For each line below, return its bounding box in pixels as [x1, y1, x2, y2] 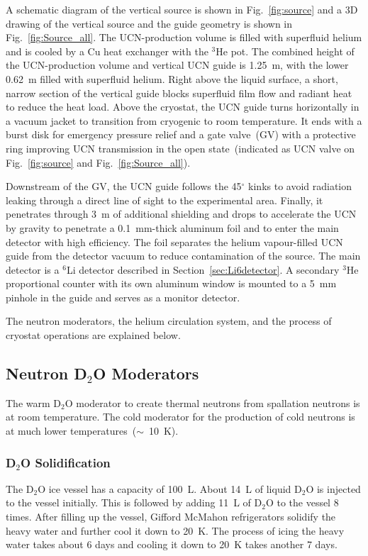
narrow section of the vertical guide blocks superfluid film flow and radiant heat [6, 85, 352, 100]
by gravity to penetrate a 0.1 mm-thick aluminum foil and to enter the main [6, 220, 339, 235]
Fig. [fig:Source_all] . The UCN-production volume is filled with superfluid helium [6, 30, 362, 45]
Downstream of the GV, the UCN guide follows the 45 [6, 179, 242, 194]
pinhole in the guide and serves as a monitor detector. [6, 289, 240, 304]
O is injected [306, 481, 361, 496]
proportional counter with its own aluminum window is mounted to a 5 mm [6, 276, 337, 291]
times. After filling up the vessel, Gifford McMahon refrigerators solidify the [6, 509, 336, 524]
